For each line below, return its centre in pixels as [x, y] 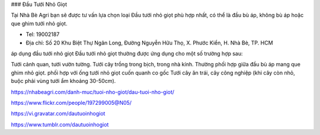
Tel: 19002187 [43, 34]
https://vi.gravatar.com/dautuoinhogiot [58, 114]
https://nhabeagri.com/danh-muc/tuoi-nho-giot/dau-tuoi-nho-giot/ [93, 92]
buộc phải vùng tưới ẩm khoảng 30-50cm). [63, 81]
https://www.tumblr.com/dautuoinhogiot [60, 124]
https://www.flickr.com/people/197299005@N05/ [71, 102]
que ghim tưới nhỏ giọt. [39, 23]
